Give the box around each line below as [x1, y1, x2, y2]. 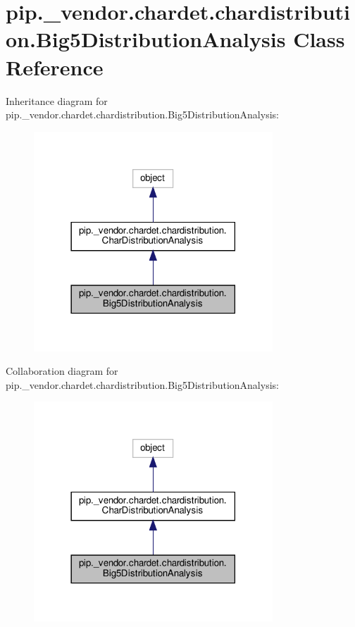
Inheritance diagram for [6, 93, 108, 108]
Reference [6, 52, 104, 81]
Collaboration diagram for [6, 364, 118, 378]
